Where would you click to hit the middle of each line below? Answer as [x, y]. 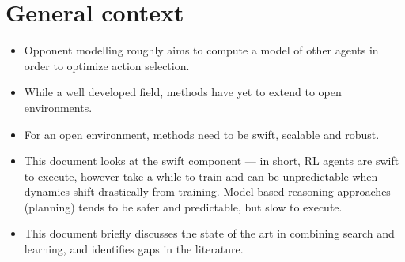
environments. [58, 107]
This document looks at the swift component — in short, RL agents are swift [212, 161]
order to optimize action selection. [107, 65]
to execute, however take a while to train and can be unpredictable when [201, 176]
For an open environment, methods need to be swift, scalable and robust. [202, 134]
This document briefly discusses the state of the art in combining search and [209, 233]
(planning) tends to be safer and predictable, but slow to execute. [183, 206]
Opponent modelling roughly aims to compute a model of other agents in [201, 50]
